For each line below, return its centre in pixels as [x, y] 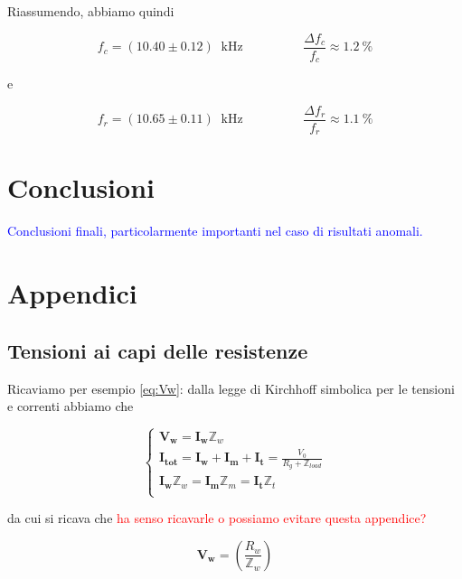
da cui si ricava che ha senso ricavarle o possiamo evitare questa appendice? [217, 518]
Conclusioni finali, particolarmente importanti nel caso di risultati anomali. [215, 231]
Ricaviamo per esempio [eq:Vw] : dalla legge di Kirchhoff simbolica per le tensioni [231, 388]
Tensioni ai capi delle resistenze [158, 350]
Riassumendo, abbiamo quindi [91, 11]
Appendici [72, 293]
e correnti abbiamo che [71, 406]
